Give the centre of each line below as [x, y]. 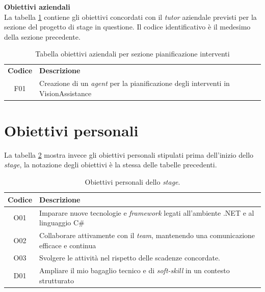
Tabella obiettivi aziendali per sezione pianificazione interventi [132, 54]
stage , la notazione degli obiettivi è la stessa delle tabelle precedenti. [111, 165]
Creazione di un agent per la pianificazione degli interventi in [135, 83]
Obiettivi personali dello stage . [132, 182]
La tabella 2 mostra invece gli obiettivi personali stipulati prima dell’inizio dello [129, 154]
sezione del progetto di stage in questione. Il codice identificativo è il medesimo [127, 27]
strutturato [57, 280]
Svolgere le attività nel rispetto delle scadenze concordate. [130, 258]
